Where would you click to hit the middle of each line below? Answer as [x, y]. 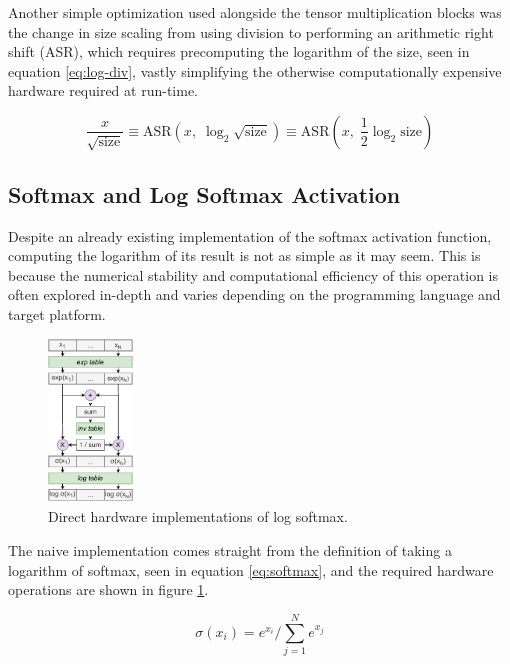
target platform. [57, 313]
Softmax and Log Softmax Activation [204, 193]
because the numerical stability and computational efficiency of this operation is [253, 274]
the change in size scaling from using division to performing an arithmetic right [251, 31]
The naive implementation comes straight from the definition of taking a [230, 550]
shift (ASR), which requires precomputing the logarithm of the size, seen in [239, 51]
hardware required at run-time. [103, 90]
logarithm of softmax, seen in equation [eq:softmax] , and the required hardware [251, 569]
